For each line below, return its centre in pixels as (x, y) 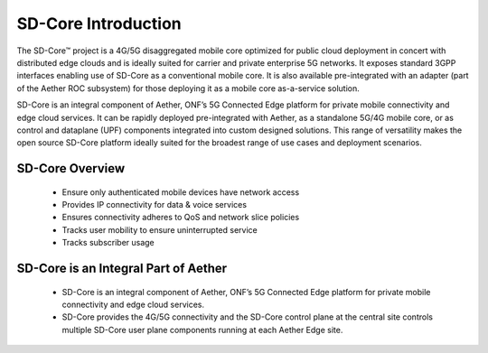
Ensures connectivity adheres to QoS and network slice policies (181, 218)
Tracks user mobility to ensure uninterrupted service (160, 229)
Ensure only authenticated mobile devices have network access (181, 192)
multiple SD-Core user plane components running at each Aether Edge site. (202, 330)
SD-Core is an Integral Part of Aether (122, 269)
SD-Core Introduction (99, 23)
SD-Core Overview (71, 168)
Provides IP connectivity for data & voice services (155, 205)
